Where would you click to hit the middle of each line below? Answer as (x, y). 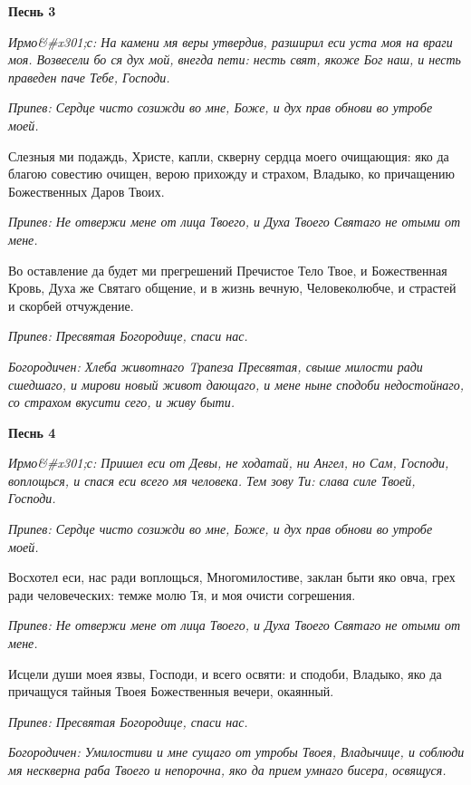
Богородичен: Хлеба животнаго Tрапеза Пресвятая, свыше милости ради (216, 366)
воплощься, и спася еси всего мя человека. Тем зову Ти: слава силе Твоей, (212, 480)
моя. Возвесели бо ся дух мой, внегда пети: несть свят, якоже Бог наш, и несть (235, 59)
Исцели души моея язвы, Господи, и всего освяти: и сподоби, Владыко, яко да (225, 673)
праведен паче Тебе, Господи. (89, 77)
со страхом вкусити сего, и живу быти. (121, 402)
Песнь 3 (32, 11)
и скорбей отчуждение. (71, 305)
